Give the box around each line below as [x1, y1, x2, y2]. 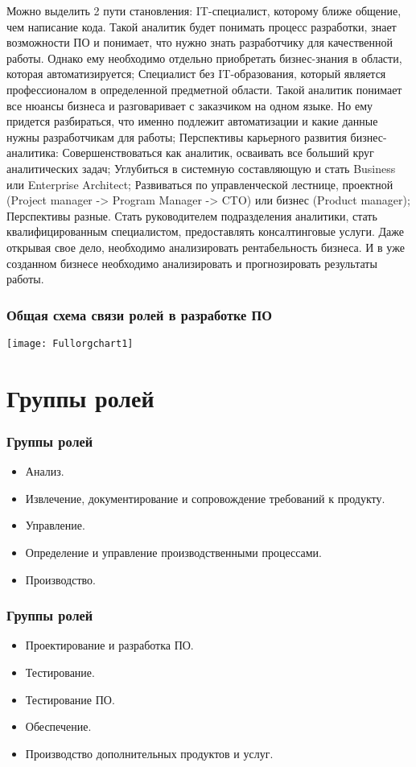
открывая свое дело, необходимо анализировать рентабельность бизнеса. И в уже [6, 238, 405, 255]
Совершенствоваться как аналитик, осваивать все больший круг [62, 144, 374, 161]
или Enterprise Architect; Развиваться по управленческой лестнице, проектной [6, 175, 393, 192]
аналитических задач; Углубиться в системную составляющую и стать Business [6, 159, 396, 176]
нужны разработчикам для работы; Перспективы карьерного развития [6, 128, 347, 145]
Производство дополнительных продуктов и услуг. [25, 744, 274, 761]
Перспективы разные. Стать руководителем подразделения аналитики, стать [6, 207, 377, 224]
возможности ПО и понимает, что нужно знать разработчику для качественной [6, 34, 393, 51]
